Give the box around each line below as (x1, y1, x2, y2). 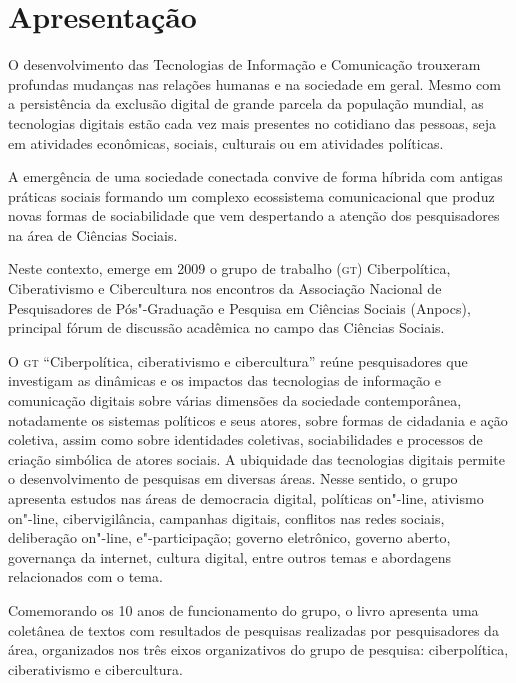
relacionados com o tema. (8, 566, 163, 587)
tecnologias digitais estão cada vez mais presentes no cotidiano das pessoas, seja (8, 112, 497, 133)
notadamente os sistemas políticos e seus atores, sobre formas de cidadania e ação (8, 409, 508, 430)
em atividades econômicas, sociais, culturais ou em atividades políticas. (8, 132, 444, 153)
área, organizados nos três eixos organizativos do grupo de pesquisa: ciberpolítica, (8, 639, 509, 660)
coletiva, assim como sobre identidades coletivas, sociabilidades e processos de (8, 429, 483, 450)
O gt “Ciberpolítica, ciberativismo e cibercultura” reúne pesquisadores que (8, 350, 468, 371)
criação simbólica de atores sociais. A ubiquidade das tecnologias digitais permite (8, 448, 505, 469)
